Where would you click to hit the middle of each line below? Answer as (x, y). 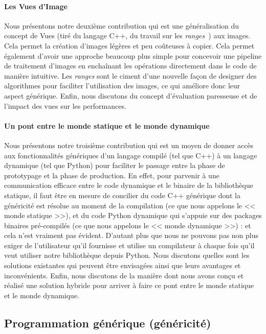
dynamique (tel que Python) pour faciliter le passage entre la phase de (115, 165)
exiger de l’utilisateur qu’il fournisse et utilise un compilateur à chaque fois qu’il (129, 245)
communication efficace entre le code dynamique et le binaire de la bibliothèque (129, 185)
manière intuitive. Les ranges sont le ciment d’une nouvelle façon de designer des (130, 75)
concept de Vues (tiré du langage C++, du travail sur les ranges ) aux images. (127, 35)
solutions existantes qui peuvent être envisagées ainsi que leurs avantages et (123, 265)
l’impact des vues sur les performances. (65, 105)
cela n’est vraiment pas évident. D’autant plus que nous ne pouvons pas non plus (131, 235)
